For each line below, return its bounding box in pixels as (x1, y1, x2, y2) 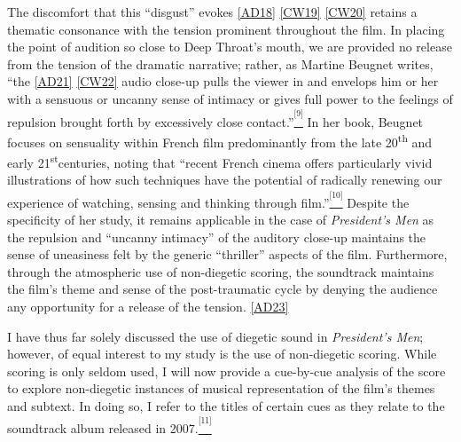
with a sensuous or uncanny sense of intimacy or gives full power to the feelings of (7, 89, 453, 107)
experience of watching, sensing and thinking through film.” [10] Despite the (7, 187, 410, 211)
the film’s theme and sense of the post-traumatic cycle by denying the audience (7, 280, 438, 298)
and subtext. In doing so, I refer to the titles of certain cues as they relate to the (7, 396, 445, 414)
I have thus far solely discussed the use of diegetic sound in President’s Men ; (7, 327, 424, 345)
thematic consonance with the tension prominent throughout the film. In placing (7, 20, 445, 38)
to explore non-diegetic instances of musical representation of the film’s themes (7, 379, 435, 398)
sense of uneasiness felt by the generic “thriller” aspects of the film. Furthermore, (7, 245, 448, 264)
